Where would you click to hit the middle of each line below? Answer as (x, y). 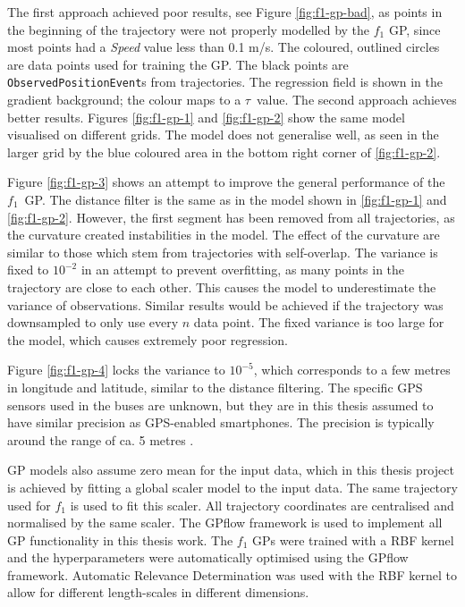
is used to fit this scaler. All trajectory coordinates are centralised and (262, 505)
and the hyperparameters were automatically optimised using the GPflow (208, 557)
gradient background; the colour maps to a (124, 100)
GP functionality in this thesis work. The (120, 540)
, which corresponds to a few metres (352, 370)
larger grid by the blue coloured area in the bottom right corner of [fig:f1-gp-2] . (224, 152)
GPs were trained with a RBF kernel (353, 540)
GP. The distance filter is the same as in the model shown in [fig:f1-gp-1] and (236, 199)
